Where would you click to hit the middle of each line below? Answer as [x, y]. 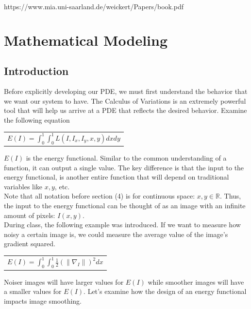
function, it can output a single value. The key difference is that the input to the [124, 167]
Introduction [36, 71]
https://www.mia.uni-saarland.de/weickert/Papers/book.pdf [94, 6]
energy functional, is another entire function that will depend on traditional [117, 177]
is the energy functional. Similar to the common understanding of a [126, 158]
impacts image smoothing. [43, 300]
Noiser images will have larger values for [64, 282]
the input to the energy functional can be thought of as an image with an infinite [125, 206]
